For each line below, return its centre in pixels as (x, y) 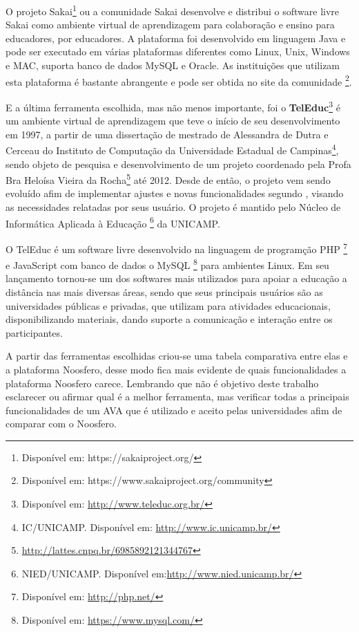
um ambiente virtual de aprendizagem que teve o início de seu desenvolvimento (173, 121)
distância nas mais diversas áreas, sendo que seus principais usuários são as (164, 291)
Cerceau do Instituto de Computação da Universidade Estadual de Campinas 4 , (172, 149)
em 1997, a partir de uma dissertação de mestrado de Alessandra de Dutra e (167, 134)
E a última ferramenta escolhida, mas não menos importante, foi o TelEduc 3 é (173, 106)
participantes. (34, 332)
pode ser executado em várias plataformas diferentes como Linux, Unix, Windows (178, 52)
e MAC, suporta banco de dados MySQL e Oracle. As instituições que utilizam (173, 65)
